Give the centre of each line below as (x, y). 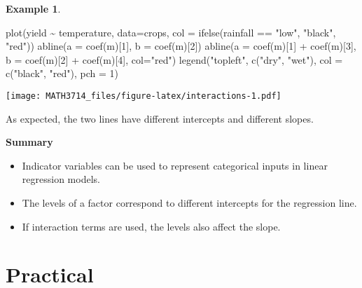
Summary (29, 142)
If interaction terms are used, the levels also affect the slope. (151, 226)
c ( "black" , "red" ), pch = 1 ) (62, 73)
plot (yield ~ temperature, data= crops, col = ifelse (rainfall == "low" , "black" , (171, 32)
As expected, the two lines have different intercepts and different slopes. (160, 118)
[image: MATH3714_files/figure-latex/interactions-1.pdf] (144, 96)
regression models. (61, 179)
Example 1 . (33, 8)
